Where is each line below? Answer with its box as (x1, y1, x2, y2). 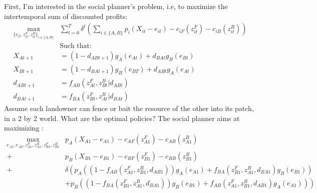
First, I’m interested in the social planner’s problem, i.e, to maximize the (4, 1, 228, 11)
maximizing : (4, 122, 44, 133)
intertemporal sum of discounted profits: (4, 10, 128, 21)
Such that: (60, 42, 92, 49)
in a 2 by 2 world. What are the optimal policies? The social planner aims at (4, 112, 240, 123)
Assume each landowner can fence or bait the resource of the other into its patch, (4, 103, 254, 113)
